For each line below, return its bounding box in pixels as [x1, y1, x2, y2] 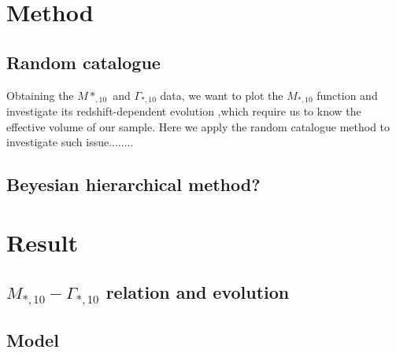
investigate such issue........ [6, 134, 134, 150]
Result [6, 226, 78, 258]
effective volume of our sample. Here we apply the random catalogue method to [6, 118, 390, 134]
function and [316, 86, 378, 103]
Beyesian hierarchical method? [6, 172, 261, 197]
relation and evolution [105, 280, 290, 304]
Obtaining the [6, 86, 74, 103]
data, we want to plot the [160, 86, 283, 103]
